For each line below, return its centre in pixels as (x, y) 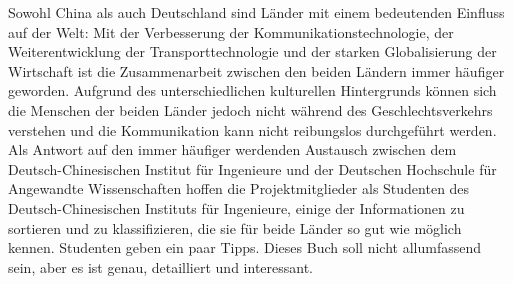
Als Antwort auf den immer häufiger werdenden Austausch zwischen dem (232, 149)
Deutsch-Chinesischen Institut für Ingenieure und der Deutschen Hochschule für (252, 168)
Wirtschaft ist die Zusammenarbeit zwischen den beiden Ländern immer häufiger (256, 70)
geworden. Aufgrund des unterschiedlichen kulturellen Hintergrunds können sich (252, 90)
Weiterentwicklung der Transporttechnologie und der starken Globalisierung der (252, 51)
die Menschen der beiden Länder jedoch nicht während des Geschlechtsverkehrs (250, 109)
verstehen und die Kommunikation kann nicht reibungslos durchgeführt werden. (252, 129)
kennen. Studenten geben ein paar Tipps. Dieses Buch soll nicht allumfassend (245, 247)
